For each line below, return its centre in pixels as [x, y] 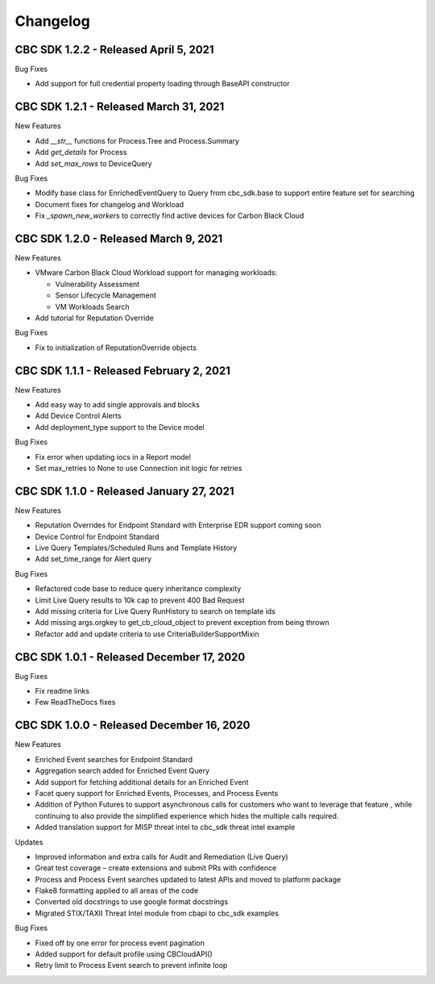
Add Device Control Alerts [78, 416]
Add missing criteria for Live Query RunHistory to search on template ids [155, 611]
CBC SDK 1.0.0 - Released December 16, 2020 [133, 725]
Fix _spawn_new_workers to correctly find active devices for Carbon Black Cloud [170, 216]
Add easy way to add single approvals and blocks [118, 405]
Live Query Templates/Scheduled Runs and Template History [136, 548]
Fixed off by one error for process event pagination [120, 943]
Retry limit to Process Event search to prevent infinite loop [131, 965]
